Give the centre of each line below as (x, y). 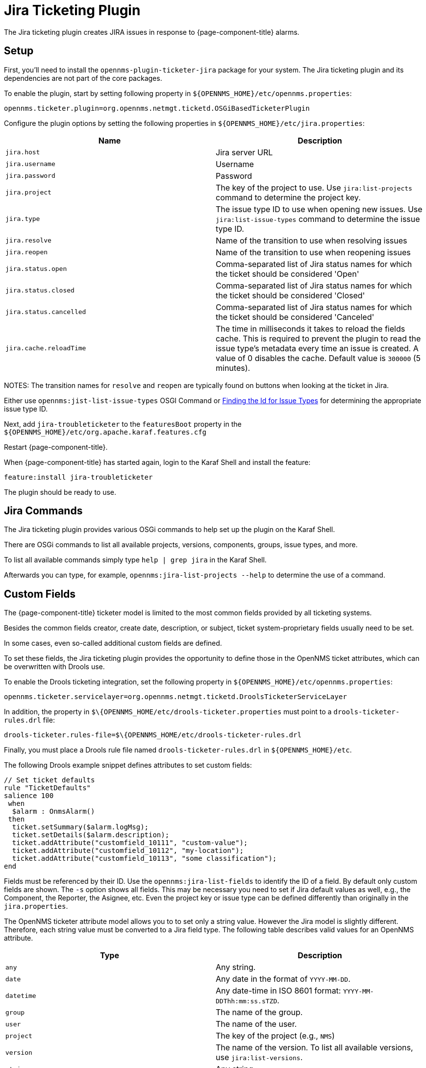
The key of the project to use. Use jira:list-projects (314, 187)
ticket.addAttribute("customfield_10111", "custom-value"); (130, 843)
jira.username (30, 164)
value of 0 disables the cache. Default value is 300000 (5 (318, 358)
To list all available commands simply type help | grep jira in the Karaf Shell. (135, 560)
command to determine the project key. (288, 197)
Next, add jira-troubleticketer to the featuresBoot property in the (123, 424)
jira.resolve (28, 241)
